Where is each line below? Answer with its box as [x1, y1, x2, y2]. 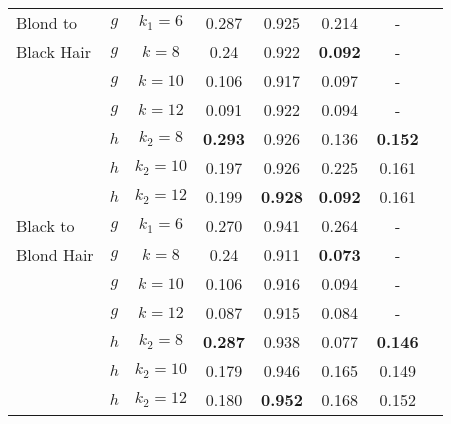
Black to [16, 214, 75, 237]
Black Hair [16, 40, 91, 63]
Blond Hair [16, 243, 94, 266]
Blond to [16, 11, 78, 34]
